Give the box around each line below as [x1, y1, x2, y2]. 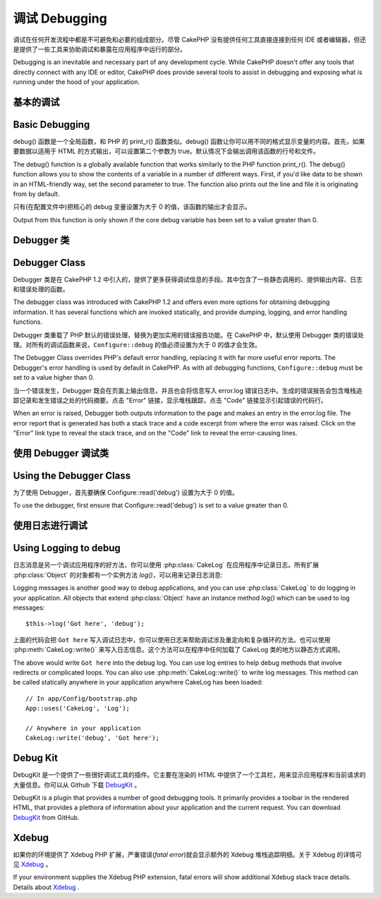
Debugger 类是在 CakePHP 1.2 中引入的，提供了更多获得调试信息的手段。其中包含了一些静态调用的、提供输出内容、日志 [13, 275, 363, 284]
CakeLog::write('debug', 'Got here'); [25, 734, 160, 742]
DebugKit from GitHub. [13, 813, 80, 821]
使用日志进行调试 [13, 519, 87, 532]
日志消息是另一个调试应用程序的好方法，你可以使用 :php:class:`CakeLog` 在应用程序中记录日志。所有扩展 [13, 561, 319, 569]
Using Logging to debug [13, 542, 121, 554]
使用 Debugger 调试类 [13, 447, 109, 459]
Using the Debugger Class [13, 469, 131, 481]
